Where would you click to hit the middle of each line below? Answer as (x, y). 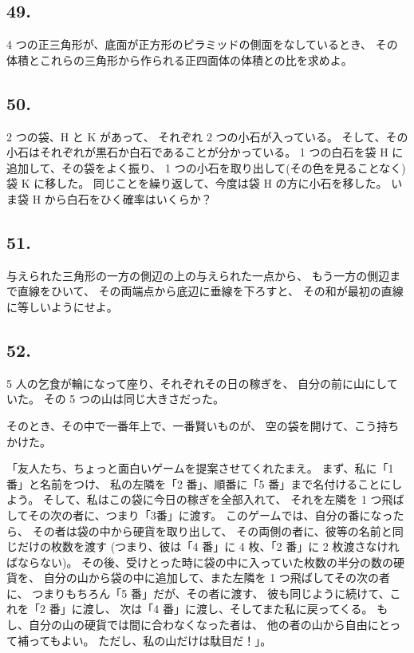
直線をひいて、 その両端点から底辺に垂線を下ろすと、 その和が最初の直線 (210, 291)
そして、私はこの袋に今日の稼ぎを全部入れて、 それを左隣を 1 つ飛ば (223, 499)
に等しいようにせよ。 (62, 306)
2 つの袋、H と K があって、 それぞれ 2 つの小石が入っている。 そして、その (207, 136)
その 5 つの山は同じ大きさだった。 (134, 399)
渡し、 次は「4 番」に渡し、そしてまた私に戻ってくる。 (228, 609)
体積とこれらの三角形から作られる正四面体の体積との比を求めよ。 (179, 59)
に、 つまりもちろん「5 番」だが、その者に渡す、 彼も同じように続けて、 (198, 593)
